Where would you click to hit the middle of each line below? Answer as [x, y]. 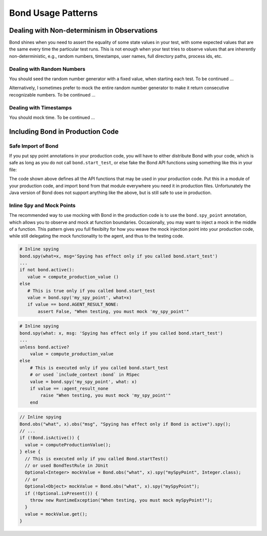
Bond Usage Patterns [54, 13]
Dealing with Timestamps [41, 107]
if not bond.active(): [47, 270]
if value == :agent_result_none [69, 388]
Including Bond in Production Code [64, 131]
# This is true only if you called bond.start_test [91, 291]
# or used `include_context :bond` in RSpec [85, 375]
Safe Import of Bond [34, 146]
